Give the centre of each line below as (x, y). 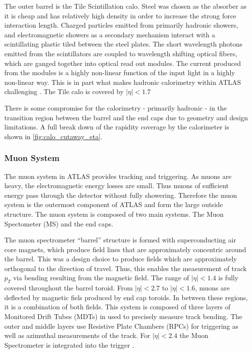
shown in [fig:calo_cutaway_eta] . (53, 136)
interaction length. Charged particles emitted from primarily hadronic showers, (121, 25)
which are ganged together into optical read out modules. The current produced (123, 63)
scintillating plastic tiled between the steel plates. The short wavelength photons (124, 44)
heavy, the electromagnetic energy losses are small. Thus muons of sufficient (117, 185)
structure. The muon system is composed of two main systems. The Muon (114, 214)
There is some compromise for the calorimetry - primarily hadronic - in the (116, 107)
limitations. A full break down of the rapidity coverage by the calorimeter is (117, 127)
